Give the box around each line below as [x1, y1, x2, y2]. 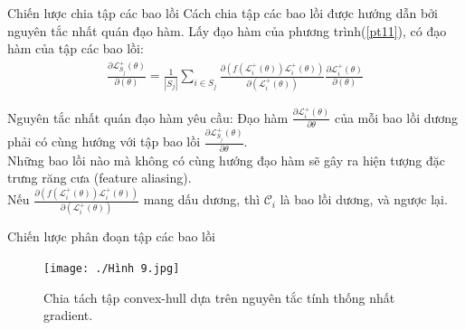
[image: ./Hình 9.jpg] [43, 261, 180, 275]
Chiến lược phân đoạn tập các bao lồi [7, 227, 215, 246]
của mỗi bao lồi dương [334, 108, 459, 127]
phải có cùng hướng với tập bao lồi [7, 132, 201, 151]
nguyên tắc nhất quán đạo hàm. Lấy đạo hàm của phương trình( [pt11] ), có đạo [7, 21, 447, 40]
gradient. [43, 306, 93, 325]
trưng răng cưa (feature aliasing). [7, 168, 192, 187]
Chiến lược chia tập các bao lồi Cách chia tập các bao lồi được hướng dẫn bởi [7, 4, 439, 22]
